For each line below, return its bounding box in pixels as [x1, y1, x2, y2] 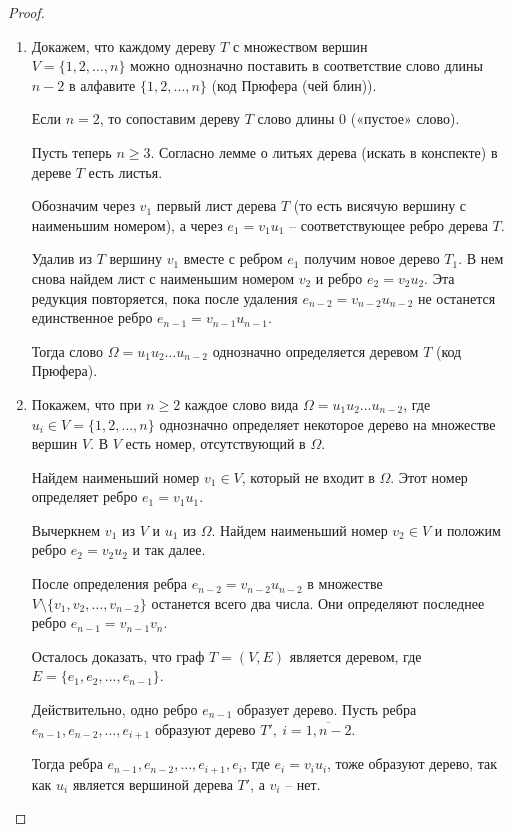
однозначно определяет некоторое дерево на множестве [159, 413, 496, 434]
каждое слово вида [184, 393, 299, 414]
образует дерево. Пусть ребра [237, 699, 417, 720]
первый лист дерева [156, 195, 277, 216]
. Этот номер [390, 466, 468, 487]
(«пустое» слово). [350, 108, 460, 129]
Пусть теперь [31, 141, 112, 162]
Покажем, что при [31, 393, 142, 414]
